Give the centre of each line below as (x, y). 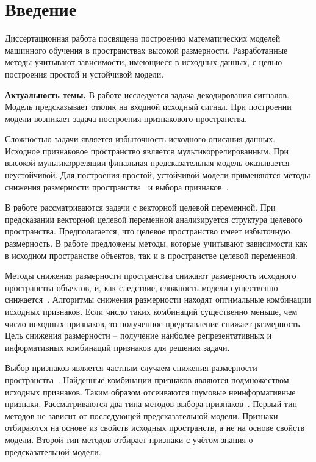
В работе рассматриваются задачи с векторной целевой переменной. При (140, 207)
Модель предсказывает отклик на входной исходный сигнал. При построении (148, 106)
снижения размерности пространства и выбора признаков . (117, 186)
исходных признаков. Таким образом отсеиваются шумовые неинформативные (150, 392)
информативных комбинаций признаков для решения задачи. (117, 347)
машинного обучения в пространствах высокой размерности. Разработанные (146, 50)
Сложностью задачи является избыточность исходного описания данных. (140, 139)
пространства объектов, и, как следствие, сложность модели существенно (142, 287)
